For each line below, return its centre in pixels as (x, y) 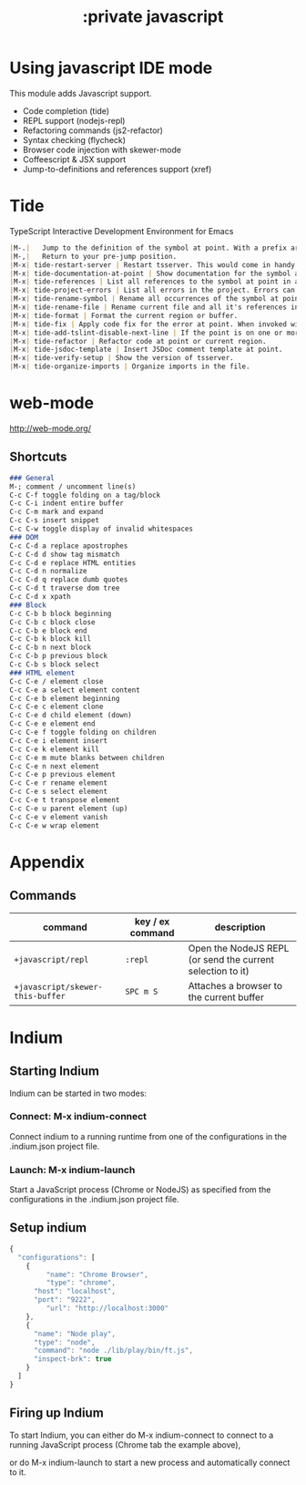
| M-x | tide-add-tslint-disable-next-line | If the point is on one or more (156, 333)
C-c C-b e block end (49, 631)
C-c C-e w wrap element (55, 825)
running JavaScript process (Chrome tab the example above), (125, 1444)
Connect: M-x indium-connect (78, 1117)
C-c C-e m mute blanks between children (87, 758)
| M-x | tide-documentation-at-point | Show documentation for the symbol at (156, 273)
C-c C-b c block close (52, 622)
